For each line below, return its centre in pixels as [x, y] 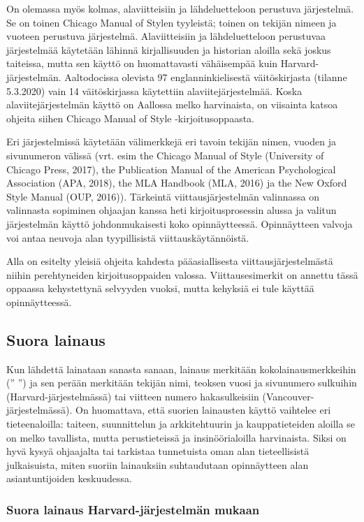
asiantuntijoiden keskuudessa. [69, 478]
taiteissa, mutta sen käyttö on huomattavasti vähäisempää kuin [142, 63]
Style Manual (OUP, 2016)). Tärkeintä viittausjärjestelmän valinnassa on [163, 196]
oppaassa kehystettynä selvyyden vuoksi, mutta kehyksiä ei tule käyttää [160, 288]
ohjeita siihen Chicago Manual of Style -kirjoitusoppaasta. [130, 118]
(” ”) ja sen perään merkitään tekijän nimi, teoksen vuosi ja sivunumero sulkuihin [182, 383]
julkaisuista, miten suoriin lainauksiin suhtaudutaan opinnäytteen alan [158, 464]
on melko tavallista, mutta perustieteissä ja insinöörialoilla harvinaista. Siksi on [176, 437]
